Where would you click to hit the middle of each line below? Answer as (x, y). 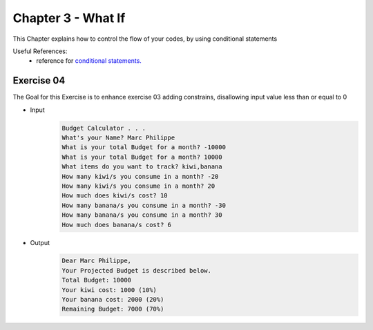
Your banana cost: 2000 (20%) (113, 300)
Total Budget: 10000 (96, 280)
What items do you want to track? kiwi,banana (142, 167)
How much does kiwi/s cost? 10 (115, 196)
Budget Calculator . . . (104, 128)
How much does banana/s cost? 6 (117, 225)
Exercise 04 (39, 80)
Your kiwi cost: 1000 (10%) (109, 290)
